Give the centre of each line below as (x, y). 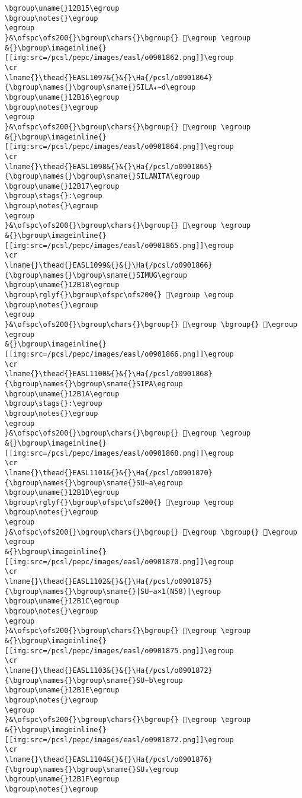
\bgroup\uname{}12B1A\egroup (62, 394)
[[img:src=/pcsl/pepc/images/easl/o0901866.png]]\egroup (119, 354)
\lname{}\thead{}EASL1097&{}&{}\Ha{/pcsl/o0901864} (109, 77)
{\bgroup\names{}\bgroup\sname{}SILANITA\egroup (102, 177)
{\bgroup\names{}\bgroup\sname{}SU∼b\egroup (94, 680)
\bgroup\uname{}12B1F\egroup (62, 779)
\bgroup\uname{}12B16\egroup (62, 97)
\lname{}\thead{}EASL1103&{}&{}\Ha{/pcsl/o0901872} (109, 670)
